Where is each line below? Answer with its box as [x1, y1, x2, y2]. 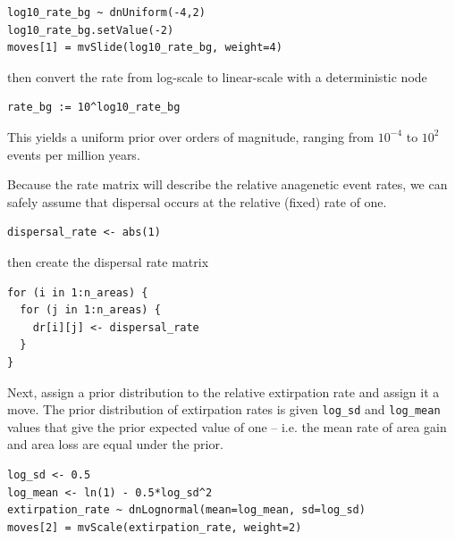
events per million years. [7, 145, 140, 163]
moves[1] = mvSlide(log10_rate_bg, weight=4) [7, 41, 282, 54]
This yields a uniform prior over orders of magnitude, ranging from [7, 127, 375, 146]
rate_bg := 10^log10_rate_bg [7, 101, 181, 114]
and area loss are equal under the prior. [7, 435, 223, 454]
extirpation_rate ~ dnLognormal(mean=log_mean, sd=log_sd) [7, 504, 366, 517]
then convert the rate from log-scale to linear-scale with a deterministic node [7, 67, 427, 86]
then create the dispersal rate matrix [7, 252, 209, 270]
